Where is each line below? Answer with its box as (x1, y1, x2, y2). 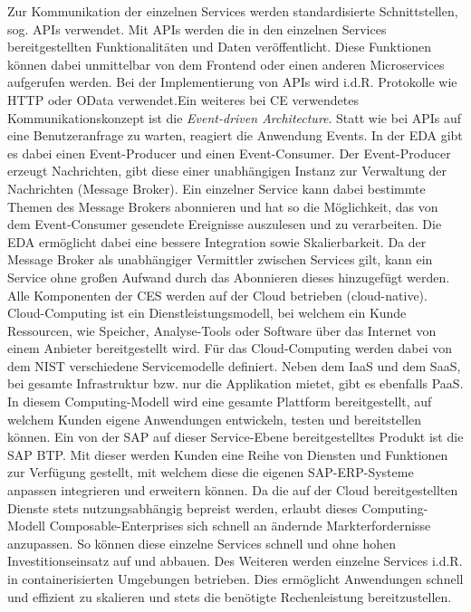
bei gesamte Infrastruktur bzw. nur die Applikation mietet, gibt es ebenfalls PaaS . (7, 374, 464, 393)
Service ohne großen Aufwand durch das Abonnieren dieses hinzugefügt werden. (7, 267, 450, 286)
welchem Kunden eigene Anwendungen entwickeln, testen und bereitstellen (7, 409, 422, 428)
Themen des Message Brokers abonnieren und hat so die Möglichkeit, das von (7, 196, 438, 215)
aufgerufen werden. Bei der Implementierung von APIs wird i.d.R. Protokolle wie (7, 72, 457, 91)
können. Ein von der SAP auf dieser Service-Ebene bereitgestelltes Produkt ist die (7, 427, 464, 446)
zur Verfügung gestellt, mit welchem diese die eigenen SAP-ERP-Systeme (7, 463, 414, 482)
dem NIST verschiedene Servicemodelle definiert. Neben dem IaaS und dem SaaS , (7, 356, 461, 375)
